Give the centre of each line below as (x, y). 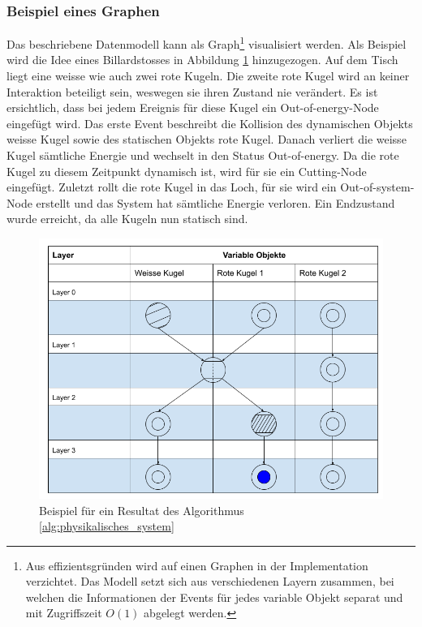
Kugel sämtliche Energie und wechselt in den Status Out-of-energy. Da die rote (203, 155)
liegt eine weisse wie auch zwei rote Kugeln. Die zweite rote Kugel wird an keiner (208, 76)
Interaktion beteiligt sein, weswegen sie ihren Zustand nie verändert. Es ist (192, 91)
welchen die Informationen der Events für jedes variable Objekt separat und (214, 597)
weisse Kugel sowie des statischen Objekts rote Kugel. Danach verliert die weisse (207, 139)
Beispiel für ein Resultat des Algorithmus (142, 510)
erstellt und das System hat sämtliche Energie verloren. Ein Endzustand (215, 202)
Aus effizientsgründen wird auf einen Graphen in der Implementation (197, 565)
